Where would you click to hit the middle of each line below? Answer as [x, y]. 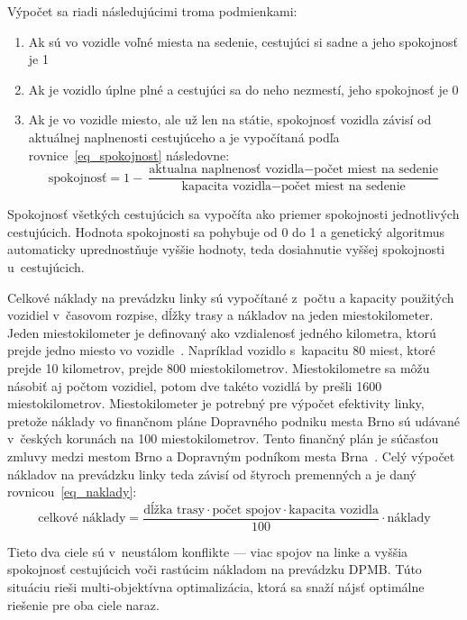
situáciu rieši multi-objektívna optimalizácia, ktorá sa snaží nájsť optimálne [216, 586]
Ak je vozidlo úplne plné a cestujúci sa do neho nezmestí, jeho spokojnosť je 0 [243, 89]
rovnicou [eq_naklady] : [72, 492]
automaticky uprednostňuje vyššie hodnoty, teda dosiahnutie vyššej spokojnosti [226, 249]
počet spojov [247, 510]
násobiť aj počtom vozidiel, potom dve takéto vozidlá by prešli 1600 [195, 385]
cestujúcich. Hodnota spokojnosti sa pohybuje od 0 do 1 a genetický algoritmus [226, 231]
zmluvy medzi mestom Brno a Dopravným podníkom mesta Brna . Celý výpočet [231, 456]
